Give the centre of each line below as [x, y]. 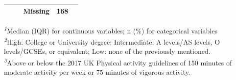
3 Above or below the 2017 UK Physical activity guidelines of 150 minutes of [118, 62]
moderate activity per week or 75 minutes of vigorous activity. [97, 72]
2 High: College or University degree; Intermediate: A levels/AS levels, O [112, 41]
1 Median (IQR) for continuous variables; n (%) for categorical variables [111, 30]
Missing [36, 10]
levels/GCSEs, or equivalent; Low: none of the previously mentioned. [107, 51]
